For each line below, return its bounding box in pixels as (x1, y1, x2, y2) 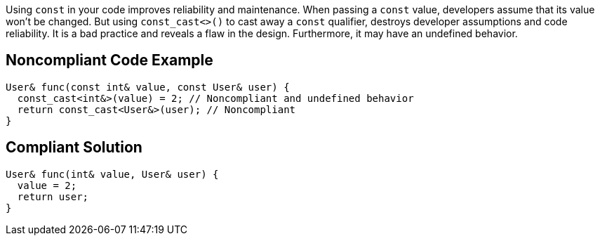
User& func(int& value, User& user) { (6, 168, 219, 180)
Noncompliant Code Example (6, 51, 213, 70)
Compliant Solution (6, 138, 142, 157)
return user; (17, 190, 89, 202)
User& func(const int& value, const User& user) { (6, 81, 290, 93)
